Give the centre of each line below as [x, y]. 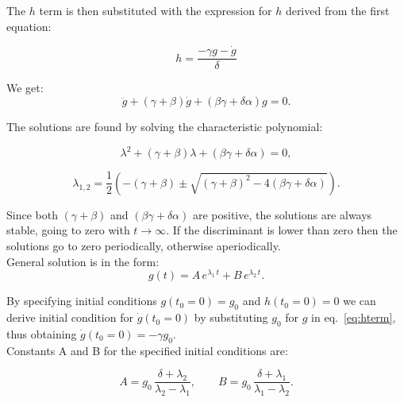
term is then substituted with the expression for [156, 10]
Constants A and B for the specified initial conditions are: [147, 350]
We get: [25, 88]
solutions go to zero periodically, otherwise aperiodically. [144, 246]
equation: [29, 26]
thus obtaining [42, 333]
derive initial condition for [70, 317]
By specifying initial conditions [82, 301]
